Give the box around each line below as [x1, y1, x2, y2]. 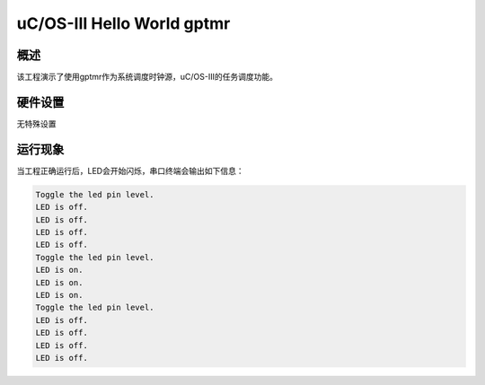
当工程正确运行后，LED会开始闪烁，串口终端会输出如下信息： [16, 165, 244, 176]
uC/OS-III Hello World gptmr [16, 13, 231, 33]
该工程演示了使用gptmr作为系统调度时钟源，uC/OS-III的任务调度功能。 [16, 72, 278, 83]
